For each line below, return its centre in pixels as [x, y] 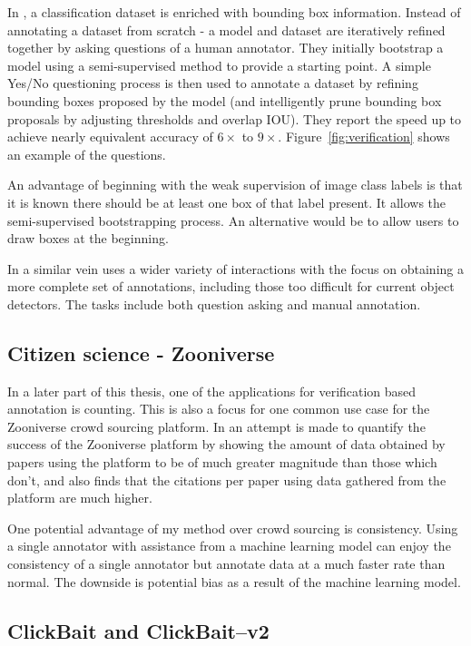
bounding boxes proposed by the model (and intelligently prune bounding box [225, 100]
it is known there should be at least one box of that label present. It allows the [227, 202]
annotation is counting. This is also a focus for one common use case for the [219, 409]
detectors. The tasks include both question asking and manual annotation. [214, 303]
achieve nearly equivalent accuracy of [110, 137]
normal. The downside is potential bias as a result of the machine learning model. [234, 581]
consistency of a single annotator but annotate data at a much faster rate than [226, 564]
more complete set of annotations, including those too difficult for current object [231, 286]
